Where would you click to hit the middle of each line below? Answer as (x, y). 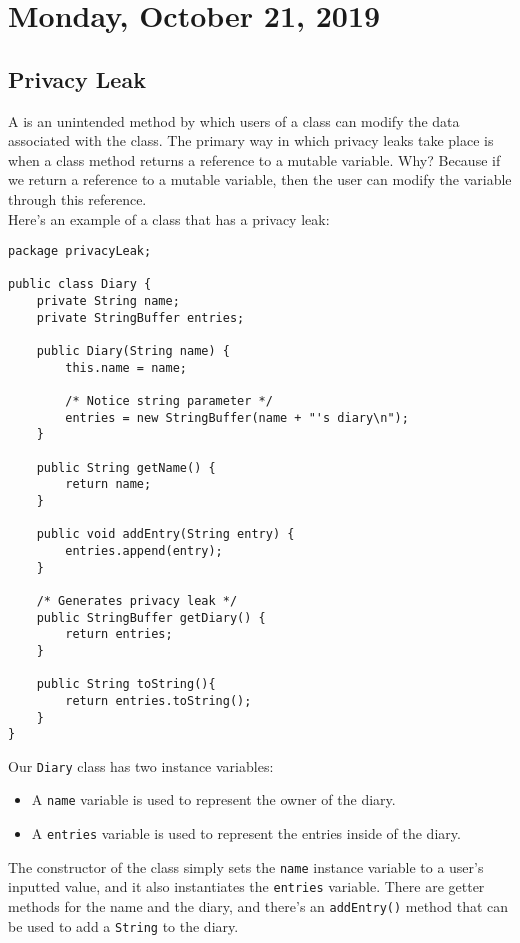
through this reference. (77, 198)
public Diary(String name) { (133, 351)
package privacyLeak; (80, 251)
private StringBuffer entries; (140, 317)
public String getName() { (126, 467)
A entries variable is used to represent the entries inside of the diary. (246, 833)
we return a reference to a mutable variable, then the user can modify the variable (260, 179)
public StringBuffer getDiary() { (151, 617)
